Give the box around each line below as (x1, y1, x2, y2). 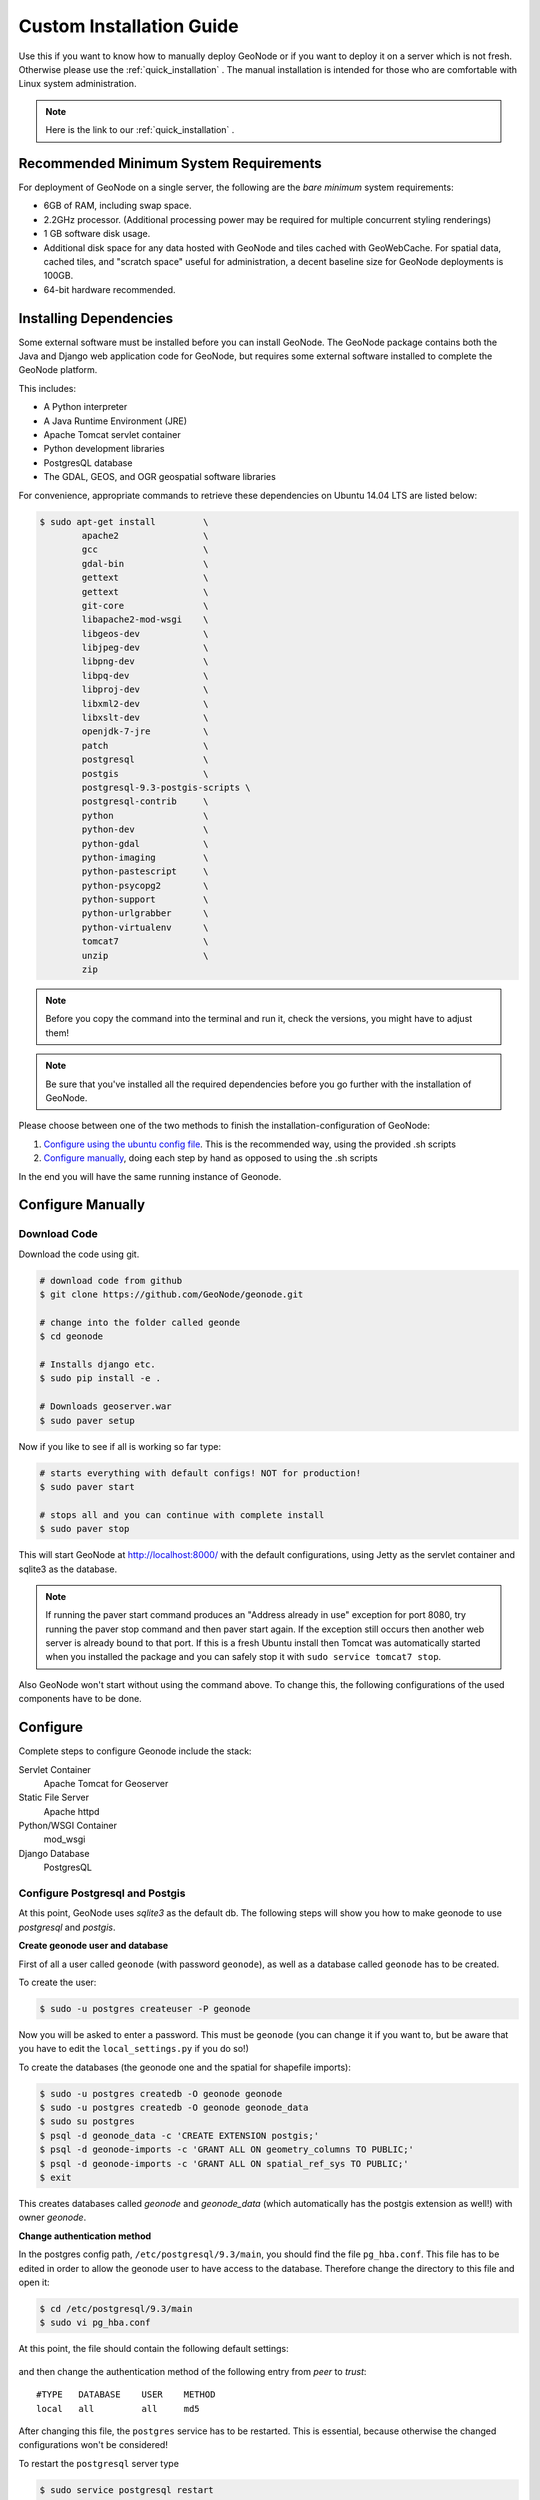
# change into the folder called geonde (39, 1316, 240, 1328)
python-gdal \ (81, 838, 209, 849)
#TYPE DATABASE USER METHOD (36, 2389, 216, 2400)
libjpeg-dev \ (81, 642, 209, 654)
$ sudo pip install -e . (39, 1373, 162, 1384)
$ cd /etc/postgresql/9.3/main (39, 2303, 194, 2314)
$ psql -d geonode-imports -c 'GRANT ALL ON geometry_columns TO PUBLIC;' (39, 2144, 415, 2155)
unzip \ (81, 950, 209, 961)
